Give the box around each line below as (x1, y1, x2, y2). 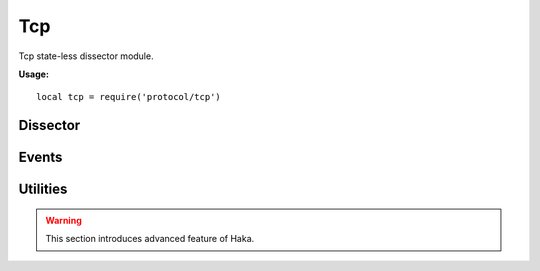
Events (18, 149, 63, 166)
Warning (45, 214, 82, 226)
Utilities (18, 181, 68, 198)
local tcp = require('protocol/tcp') (36, 91, 222, 103)
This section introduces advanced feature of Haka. (45, 233, 255, 245)
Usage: (18, 68, 50, 80)
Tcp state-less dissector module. (18, 50, 154, 62)
